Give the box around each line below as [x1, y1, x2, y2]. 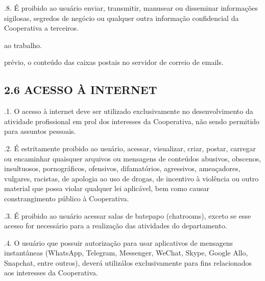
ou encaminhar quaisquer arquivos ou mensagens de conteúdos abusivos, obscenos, [4, 153, 261, 163]
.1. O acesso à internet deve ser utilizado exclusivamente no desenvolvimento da [4, 106, 253, 116]
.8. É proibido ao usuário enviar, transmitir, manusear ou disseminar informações [4, 3, 258, 13]
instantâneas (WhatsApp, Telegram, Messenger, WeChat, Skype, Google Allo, [4, 247, 248, 258]
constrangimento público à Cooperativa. [4, 193, 129, 203]
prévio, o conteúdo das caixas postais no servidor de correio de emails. [4, 57, 224, 67]
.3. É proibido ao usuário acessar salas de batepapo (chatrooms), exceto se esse [4, 210, 251, 221]
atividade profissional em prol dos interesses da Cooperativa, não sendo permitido [4, 115, 260, 126]
